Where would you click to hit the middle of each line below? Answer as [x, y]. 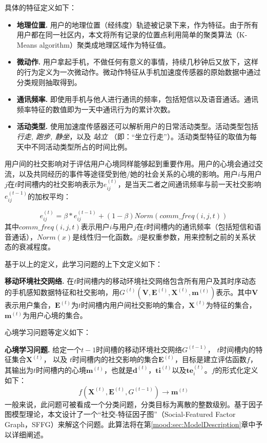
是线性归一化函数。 [105, 236]
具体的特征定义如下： [40, 7]
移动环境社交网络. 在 [39, 281]
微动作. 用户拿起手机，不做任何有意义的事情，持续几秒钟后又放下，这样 [137, 62]
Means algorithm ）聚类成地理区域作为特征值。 [93, 44]
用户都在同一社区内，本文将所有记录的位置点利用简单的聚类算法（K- [132, 35]
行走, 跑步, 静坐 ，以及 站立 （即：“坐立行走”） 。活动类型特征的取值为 [133, 136]
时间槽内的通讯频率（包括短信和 [200, 227]
